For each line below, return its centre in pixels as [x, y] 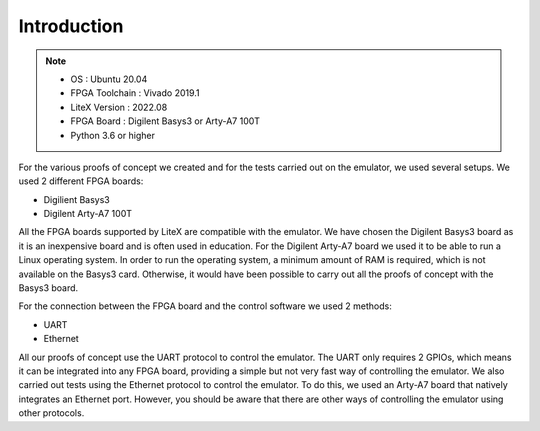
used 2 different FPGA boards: [81, 181]
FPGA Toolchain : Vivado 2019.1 [135, 93]
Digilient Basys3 [76, 199]
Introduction [71, 26]
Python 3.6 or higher [112, 135]
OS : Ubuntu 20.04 [109, 79]
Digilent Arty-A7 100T [88, 214]
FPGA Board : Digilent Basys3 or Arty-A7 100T [165, 121]
